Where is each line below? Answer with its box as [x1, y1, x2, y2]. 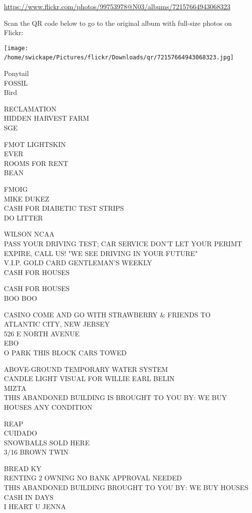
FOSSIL [4, 77, 28, 88]
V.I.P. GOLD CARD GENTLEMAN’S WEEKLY [4, 257, 152, 268]
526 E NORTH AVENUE [4, 328, 80, 338]
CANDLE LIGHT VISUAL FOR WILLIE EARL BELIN [4, 373, 175, 384]
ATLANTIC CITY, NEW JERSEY [4, 319, 110, 329]
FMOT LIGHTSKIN [4, 139, 66, 149]
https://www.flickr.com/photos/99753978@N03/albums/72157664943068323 [4, 1, 231, 11]
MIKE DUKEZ [4, 193, 50, 203]
